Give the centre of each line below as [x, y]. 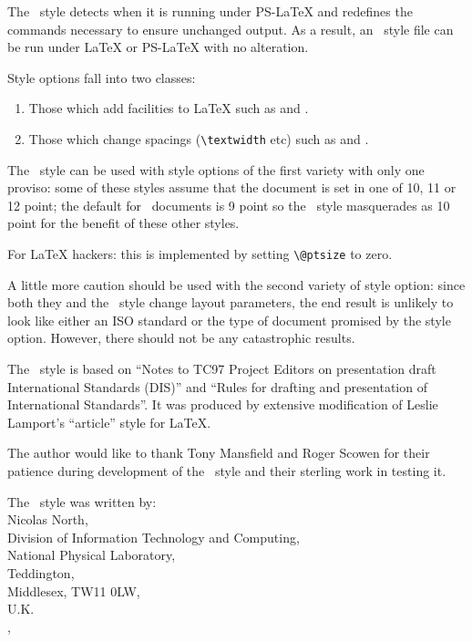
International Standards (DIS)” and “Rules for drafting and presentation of [217, 386]
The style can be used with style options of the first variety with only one [216, 169]
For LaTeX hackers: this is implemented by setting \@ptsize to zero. [200, 254]
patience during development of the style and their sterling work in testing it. [227, 471]
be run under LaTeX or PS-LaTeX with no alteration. [158, 47]
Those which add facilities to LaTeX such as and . [169, 108]
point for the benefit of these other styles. [123, 223]
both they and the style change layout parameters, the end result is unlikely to [231, 302]
